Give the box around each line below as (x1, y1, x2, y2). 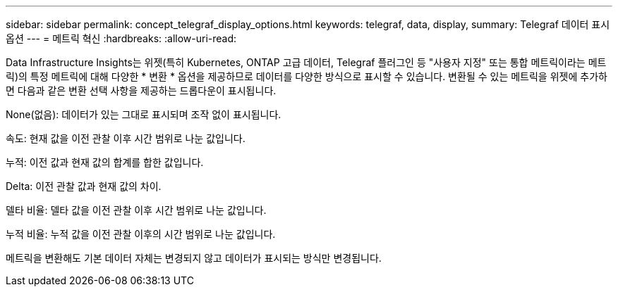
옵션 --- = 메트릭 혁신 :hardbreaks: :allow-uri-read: (6, 32, 237, 44)
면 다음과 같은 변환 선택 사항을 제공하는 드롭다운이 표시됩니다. (6, 84, 277, 96)
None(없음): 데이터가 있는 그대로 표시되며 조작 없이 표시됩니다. (6, 108, 281, 120)
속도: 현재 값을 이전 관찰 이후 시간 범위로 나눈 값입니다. (6, 132, 246, 144)
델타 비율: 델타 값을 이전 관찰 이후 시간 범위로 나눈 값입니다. (6, 204, 267, 216)
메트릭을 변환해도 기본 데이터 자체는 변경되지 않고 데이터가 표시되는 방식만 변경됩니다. (6, 252, 382, 264)
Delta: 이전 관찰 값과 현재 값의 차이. (6, 180, 162, 192)
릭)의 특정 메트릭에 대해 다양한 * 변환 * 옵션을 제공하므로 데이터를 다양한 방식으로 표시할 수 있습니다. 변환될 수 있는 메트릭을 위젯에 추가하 (6, 70, 607, 82)
